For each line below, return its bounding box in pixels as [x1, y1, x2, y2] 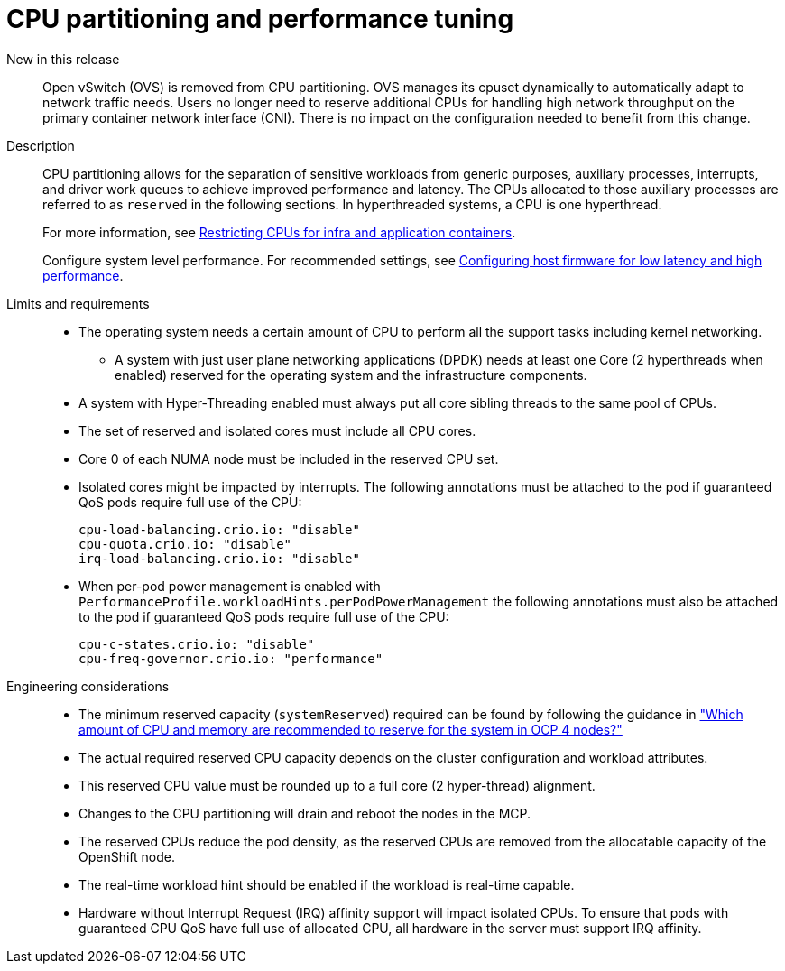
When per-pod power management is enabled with [78, 578, 381, 594]
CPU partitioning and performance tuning [6, 4, 514, 34]
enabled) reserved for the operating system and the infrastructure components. [115, 366, 587, 383]
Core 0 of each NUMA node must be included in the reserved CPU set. [78, 450, 499, 467]
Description [6, 137, 75, 153]
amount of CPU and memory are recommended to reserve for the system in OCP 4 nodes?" [78, 721, 623, 737]
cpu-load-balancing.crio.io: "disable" [78, 522, 360, 537]
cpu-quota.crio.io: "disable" [78, 536, 292, 551]
